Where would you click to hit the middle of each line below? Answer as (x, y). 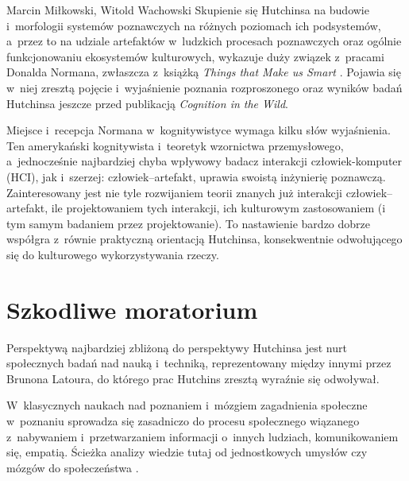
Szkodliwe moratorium (132, 309)
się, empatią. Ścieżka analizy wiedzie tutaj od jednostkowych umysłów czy (187, 452)
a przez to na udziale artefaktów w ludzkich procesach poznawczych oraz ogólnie (204, 41)
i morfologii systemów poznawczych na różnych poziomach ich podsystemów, (194, 25)
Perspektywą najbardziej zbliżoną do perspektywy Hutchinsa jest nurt (177, 347)
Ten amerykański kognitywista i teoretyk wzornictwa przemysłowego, (175, 145)
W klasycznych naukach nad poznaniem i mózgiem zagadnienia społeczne (187, 405)
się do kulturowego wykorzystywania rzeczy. (113, 254)
